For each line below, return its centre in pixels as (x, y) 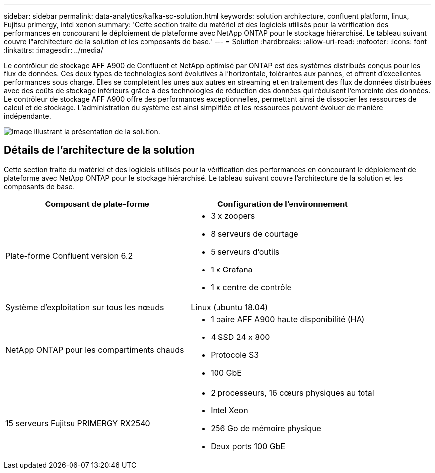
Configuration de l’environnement (282, 204)
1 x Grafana (232, 269)
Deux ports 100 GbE (248, 446)
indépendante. (28, 116)
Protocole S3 (235, 355)
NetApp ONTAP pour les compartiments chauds (95, 350)
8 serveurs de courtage (254, 234)
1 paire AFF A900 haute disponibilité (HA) (288, 319)
